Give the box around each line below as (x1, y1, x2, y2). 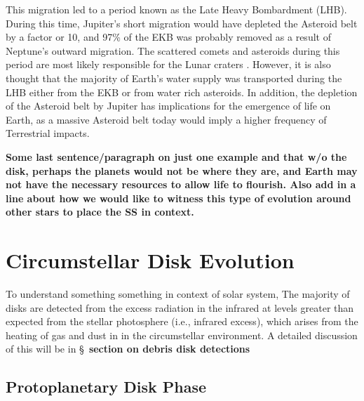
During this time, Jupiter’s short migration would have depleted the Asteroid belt (6, 15, 358, 30)
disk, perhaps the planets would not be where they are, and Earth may (6, 163, 358, 178)
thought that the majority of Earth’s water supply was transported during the (6, 70, 342, 85)
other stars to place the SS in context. (6, 204, 194, 219)
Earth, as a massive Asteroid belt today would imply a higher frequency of (6, 112, 327, 126)
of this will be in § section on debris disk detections (6, 341, 250, 356)
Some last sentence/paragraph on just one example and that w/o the (6, 149, 347, 164)
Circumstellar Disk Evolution (6, 246, 295, 275)
